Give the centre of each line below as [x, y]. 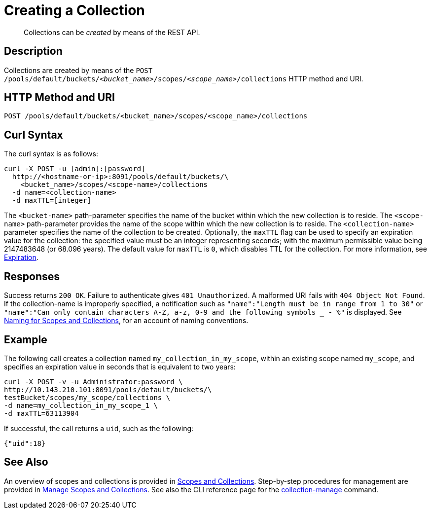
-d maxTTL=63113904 [41, 413]
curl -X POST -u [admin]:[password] [75, 169]
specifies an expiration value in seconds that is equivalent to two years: [120, 366]
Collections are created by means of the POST [78, 70]
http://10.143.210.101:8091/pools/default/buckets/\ [108, 389]
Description [33, 51]
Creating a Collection [74, 10]
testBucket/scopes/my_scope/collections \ [87, 397]
